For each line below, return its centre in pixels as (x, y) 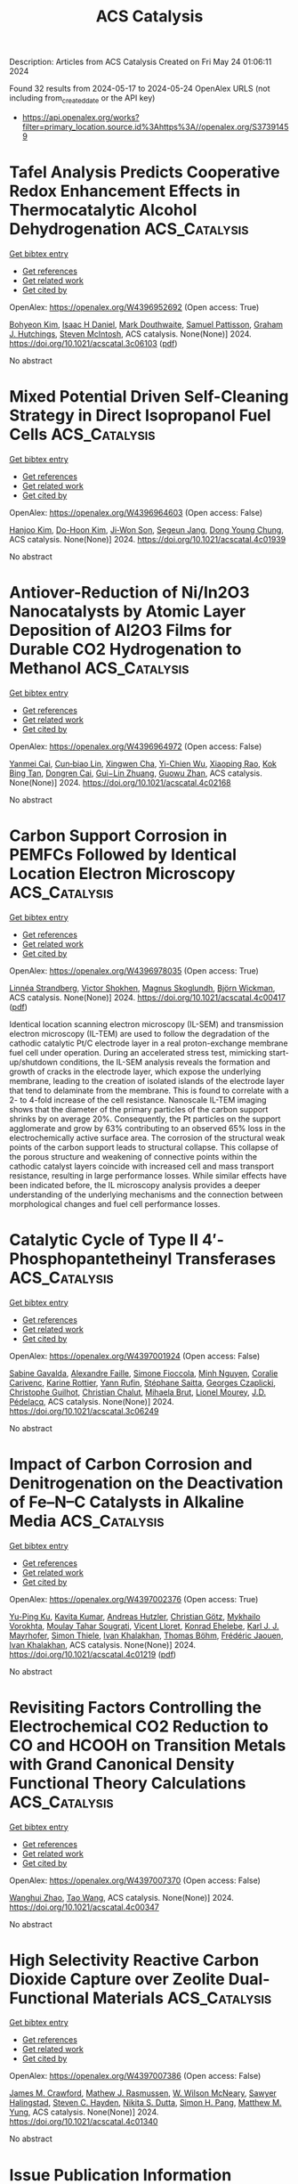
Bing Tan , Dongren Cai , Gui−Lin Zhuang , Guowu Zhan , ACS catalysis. (136, 773)
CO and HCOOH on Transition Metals (148, 1745)
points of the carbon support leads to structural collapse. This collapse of (144, 1147)
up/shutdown (33, 1062)
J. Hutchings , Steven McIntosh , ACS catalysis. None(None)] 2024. (130, 334)
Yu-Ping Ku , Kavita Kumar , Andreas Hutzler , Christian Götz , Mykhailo (135, 1616)
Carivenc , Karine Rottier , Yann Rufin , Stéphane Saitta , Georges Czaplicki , (143, 1382)
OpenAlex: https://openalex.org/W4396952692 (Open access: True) (134, 307)
